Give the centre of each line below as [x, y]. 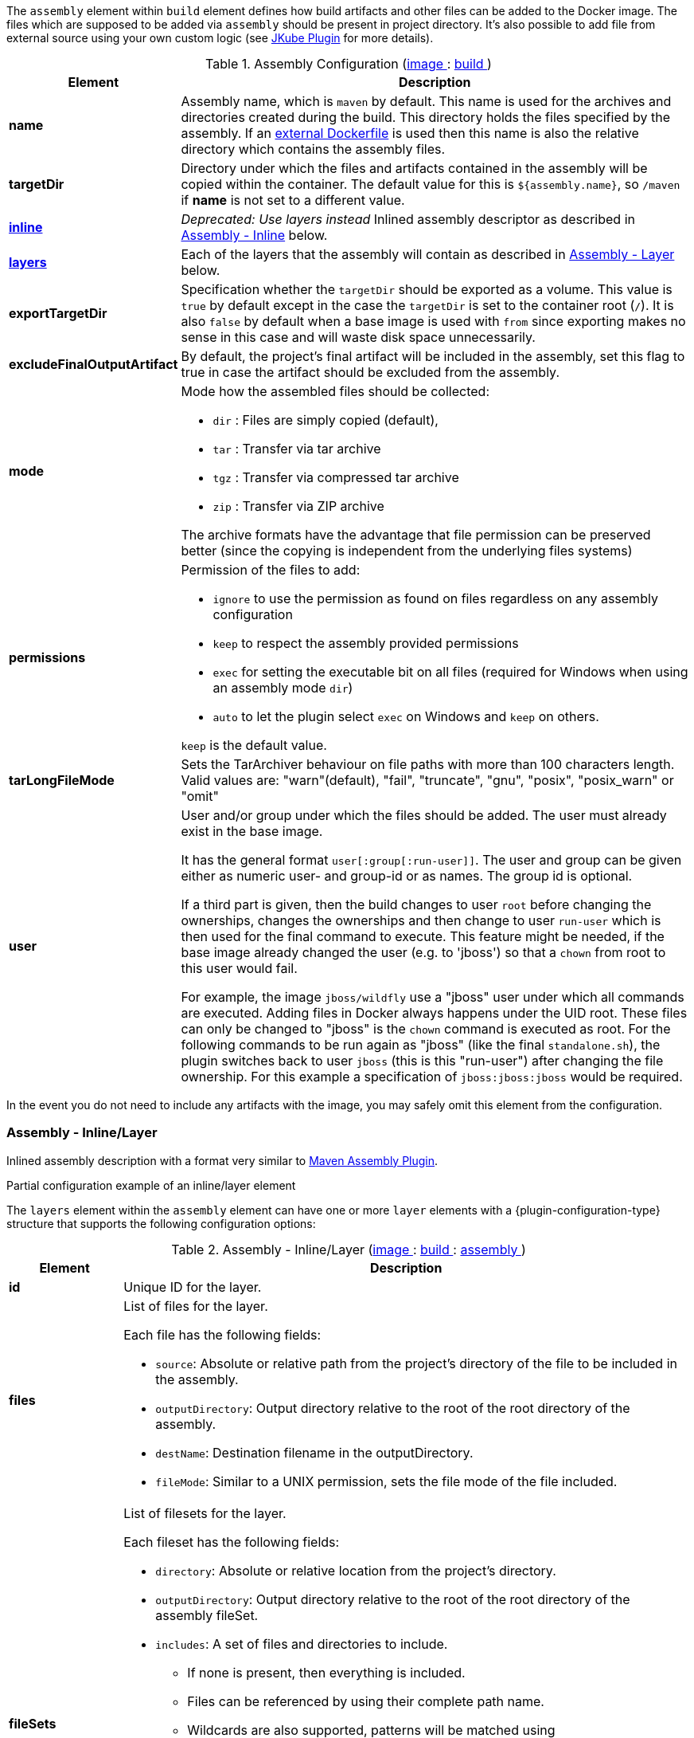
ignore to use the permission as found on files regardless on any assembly [435, 598]
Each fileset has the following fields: [232, 1542]
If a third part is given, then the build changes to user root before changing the [416, 904]
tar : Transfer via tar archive [297, 449]
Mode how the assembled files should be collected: [335, 391]
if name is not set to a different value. [293, 200]
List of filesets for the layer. [205, 1513]
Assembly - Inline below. [254, 235]
